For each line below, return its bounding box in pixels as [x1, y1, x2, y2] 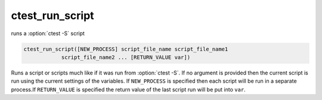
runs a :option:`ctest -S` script [11, 30, 85, 37]
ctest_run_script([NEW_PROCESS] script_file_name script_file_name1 [23, 45, 228, 52]
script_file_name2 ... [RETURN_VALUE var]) [61, 54, 191, 61]
